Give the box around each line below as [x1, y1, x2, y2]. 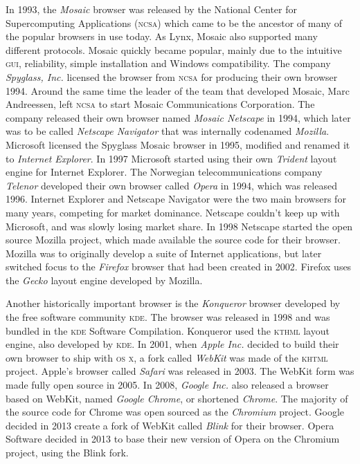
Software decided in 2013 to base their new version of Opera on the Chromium [6, 431, 340, 446]
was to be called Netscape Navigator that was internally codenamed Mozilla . [6, 124, 330, 138]
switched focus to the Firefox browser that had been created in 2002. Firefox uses [6, 259, 352, 274]
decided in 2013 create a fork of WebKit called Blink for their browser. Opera [6, 418, 334, 432]
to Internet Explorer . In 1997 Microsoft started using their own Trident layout [6, 151, 337, 165]
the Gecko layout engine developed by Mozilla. [6, 272, 203, 287]
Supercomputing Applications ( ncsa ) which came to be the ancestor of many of [6, 15, 343, 30]
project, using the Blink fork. [6, 445, 129, 459]
